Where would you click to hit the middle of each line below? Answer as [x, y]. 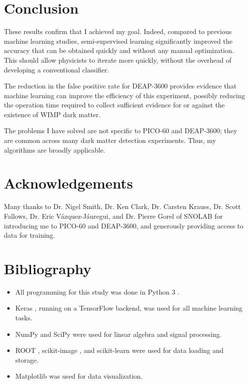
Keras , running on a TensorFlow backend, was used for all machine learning [129, 308]
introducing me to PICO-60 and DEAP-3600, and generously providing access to [124, 225]
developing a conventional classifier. [57, 69]
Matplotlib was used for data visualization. [79, 376]
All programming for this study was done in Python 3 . [97, 291]
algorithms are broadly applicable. [55, 149]
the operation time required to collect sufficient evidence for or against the [114, 105]
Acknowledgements [69, 183]
